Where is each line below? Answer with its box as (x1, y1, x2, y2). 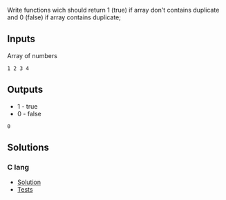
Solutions (7, 142, 50, 154)
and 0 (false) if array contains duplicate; (7, 13, 121, 21)
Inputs (7, 33, 36, 45)
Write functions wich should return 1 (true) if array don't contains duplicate (7, 6, 220, 14)
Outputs (7, 84, 44, 96)
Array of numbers (7, 51, 57, 60)
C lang (7, 162, 30, 172)
